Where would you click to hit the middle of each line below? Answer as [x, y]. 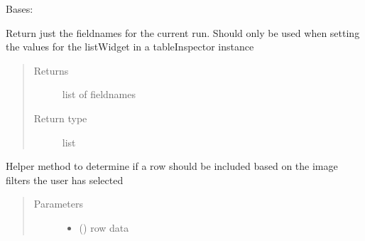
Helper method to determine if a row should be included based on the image [172, 166]
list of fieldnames [99, 94]
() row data [104, 227]
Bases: [20, 9]
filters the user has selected [65, 180]
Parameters [58, 204]
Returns [51, 70]
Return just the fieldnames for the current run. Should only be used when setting [183, 32]
